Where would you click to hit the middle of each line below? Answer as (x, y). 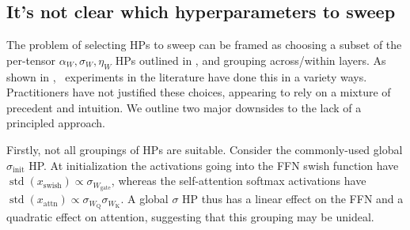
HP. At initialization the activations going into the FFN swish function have (214, 165)
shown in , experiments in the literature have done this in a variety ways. (187, 76)
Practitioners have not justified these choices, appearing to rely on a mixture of (199, 92)
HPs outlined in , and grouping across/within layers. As (251, 60)
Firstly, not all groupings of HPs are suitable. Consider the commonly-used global (205, 149)
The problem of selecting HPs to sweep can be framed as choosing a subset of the (204, 45)
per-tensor (31, 60)
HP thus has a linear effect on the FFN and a (293, 199)
